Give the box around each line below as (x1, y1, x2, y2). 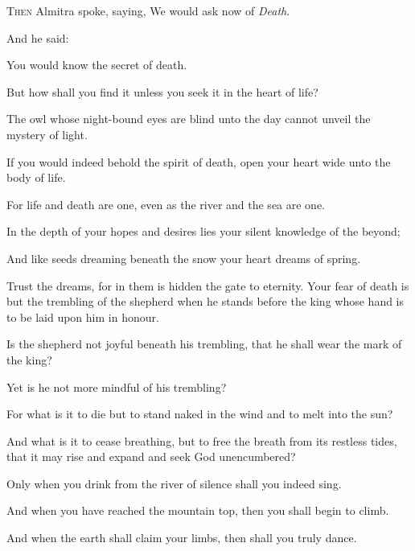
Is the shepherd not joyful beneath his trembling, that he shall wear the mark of (6, 335, 402, 352)
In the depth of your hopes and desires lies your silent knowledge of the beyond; (6, 223, 401, 240)
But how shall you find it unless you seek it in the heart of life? (6, 83, 318, 100)
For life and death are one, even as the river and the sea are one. (6, 195, 326, 212)
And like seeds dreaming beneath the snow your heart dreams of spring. (6, 249, 361, 266)
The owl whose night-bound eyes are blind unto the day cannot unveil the (6, 110, 371, 127)
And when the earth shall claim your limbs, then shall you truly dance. (6, 529, 357, 546)
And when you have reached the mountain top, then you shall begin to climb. (6, 502, 389, 519)
